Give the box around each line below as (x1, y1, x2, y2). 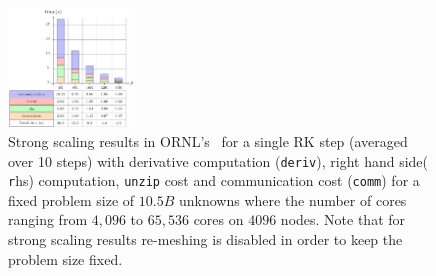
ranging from (8, 209, 88, 230)
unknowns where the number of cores (178, 189, 407, 210)
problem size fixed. (8, 248, 123, 269)
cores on (193, 209, 244, 230)
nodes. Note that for (280, 209, 406, 230)
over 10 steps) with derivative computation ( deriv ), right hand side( (8, 150, 428, 171)
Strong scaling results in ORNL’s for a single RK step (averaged (8, 130, 408, 151)
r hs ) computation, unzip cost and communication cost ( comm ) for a (8, 170, 420, 191)
